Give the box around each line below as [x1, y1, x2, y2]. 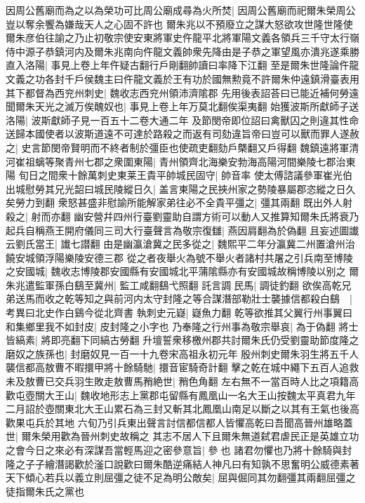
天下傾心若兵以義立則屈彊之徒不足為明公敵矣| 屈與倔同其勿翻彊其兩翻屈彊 [6, 470, 346, 485]
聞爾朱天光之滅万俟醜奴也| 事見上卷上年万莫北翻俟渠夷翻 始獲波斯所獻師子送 [6, 99, 359, 114]
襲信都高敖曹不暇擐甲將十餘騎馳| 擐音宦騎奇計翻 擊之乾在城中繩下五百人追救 [6, 360, 359, 375]
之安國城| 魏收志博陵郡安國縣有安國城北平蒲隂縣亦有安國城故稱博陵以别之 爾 [6, 264, 359, 279]
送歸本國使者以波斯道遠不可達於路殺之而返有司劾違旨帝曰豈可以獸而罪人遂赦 [6, 126, 359, 141]
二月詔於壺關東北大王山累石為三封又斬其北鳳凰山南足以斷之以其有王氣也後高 [6, 401, 359, 416]
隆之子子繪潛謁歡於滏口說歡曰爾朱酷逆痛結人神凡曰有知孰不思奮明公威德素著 [6, 456, 359, 471]
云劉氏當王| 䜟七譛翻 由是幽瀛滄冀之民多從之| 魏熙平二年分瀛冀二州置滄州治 [6, 236, 355, 251]
